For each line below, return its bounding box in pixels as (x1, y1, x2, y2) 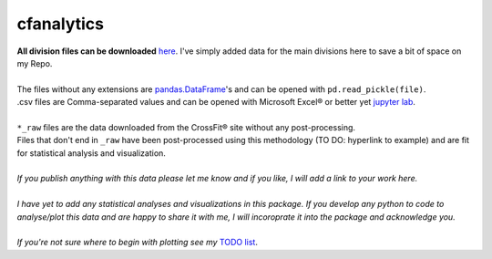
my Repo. (16, 57, 53, 68)
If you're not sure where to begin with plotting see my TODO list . (16, 237, 259, 248)
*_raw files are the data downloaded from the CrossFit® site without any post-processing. (16, 121, 355, 132)
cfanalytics (16, 14, 105, 34)
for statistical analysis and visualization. (16, 147, 166, 159)
